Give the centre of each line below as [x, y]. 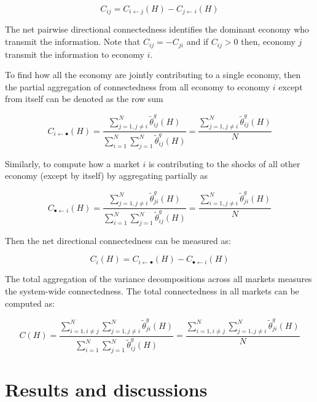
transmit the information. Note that [73, 41]
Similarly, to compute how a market [72, 163]
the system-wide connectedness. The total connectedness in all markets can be [152, 291]
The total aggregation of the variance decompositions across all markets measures [158, 279]
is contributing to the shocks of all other [224, 163]
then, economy [268, 41]
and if [198, 41]
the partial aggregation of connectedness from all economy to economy [138, 86]
